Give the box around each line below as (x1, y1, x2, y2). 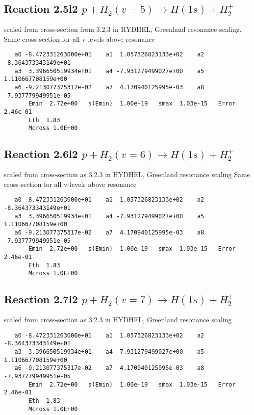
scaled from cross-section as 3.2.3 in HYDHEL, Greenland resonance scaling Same (4, 169, 250, 180)
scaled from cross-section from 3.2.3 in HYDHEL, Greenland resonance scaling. (4, 24, 242, 34)
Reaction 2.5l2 (4, 1, 78, 16)
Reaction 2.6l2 (4, 146, 78, 161)
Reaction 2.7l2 (4, 291, 78, 307)
